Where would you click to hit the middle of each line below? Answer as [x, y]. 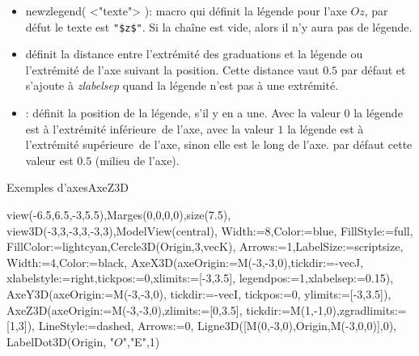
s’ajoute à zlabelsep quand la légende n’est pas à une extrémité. [182, 85]
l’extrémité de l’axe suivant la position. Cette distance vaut [172, 69]
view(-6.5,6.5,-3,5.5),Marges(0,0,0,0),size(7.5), [119, 214]
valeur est [49, 160]
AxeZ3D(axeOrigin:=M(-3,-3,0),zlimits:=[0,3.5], [125, 309]
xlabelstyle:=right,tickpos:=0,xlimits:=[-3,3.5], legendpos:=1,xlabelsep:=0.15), [200, 278]
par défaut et [373, 69]
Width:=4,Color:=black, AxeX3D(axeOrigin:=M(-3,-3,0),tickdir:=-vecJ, [185, 262]
